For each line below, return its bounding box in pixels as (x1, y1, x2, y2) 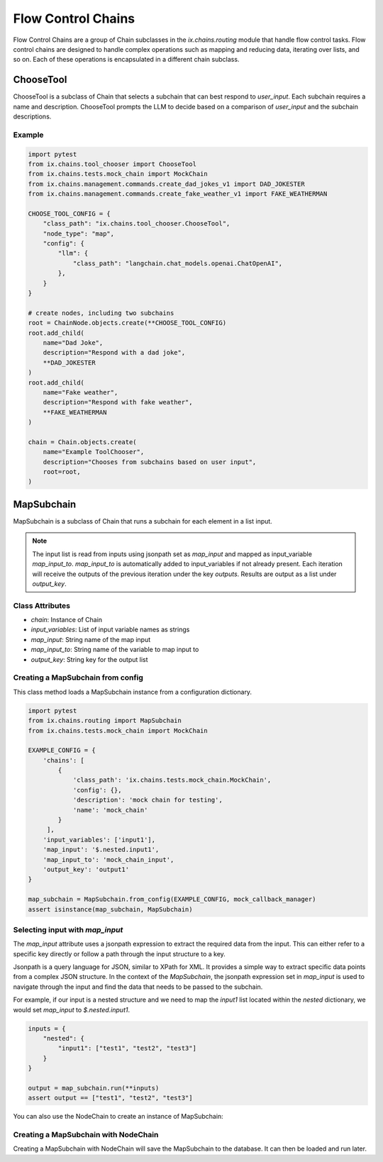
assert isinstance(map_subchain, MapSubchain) (28, 905, 193, 913)
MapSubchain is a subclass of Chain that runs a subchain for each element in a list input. (13, 516, 272, 525)
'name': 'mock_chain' (72, 806, 148, 814)
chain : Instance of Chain (30, 616, 103, 624)
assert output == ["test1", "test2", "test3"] (28, 1094, 193, 1102)
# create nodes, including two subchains (28, 309, 174, 317)
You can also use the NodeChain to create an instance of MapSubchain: (13, 1112, 223, 1121)
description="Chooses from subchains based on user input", (43, 458, 257, 466)
